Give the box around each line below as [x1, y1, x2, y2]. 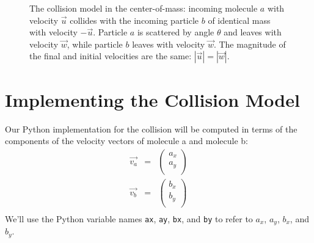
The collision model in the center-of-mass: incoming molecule [29, 2, 258, 14]
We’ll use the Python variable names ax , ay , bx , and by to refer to [5, 212, 253, 225]
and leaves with [224, 26, 282, 38]
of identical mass [208, 13, 271, 26]
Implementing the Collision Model [5, 87, 300, 112]
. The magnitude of [213, 37, 286, 50]
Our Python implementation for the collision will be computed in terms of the [5, 122, 298, 135]
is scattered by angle [137, 26, 214, 38]
